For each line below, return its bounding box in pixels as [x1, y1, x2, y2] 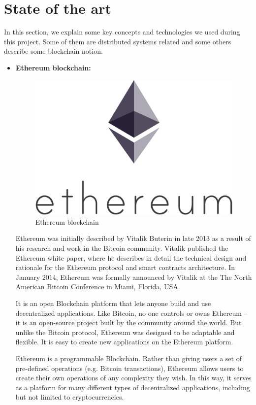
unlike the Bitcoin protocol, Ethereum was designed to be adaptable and [15, 327, 235, 337]
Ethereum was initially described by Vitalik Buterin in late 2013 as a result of [15, 233, 251, 243]
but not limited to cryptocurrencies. [15, 392, 124, 402]
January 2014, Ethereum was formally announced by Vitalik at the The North [15, 271, 252, 282]
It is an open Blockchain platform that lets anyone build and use [15, 298, 211, 308]
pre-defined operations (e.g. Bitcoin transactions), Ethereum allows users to [15, 363, 244, 373]
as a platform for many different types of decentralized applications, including [15, 382, 250, 392]
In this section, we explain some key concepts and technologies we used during [4, 27, 240, 37]
